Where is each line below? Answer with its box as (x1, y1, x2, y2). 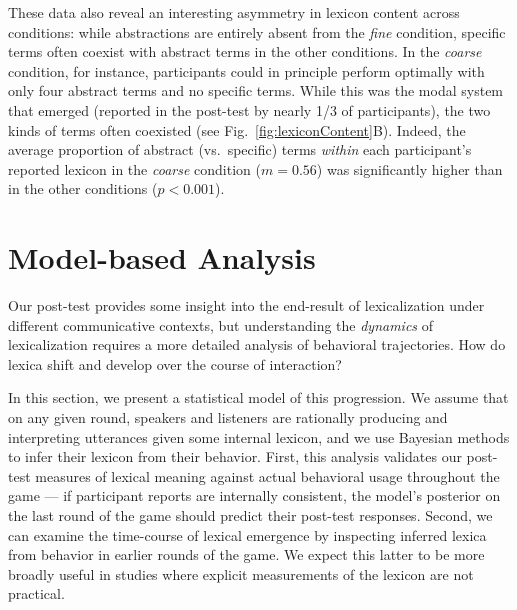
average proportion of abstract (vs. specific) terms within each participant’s (8, 139, 472, 160)
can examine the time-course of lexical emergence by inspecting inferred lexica (8, 524, 487, 545)
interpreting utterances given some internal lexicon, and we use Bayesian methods (8, 426, 510, 447)
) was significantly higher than (316, 158, 503, 179)
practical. (8, 583, 65, 604)
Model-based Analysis (8, 237, 316, 278)
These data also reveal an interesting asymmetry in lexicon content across (8, 2, 460, 22)
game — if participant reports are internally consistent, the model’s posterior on (8, 485, 501, 506)
